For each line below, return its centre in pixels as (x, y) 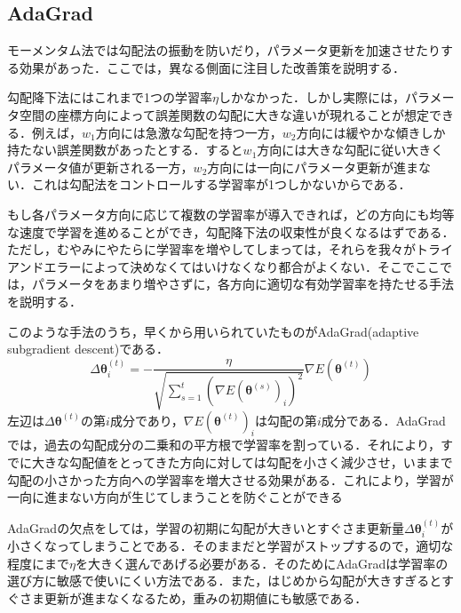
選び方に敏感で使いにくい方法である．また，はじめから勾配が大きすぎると (224, 581)
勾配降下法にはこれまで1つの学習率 (110, 97)
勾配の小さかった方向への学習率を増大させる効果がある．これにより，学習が (230, 479)
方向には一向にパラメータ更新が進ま (313, 167)
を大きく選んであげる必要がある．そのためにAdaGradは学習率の (262, 563)
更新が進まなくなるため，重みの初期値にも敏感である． (206, 597)
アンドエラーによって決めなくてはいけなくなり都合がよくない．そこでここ (223, 266)
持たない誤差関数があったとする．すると (125, 150)
